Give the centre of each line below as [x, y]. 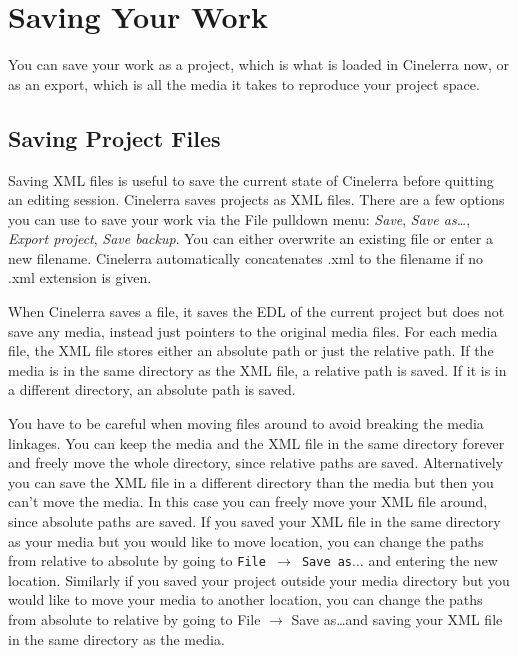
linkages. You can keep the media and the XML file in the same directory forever [256, 442]
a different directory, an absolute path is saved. [152, 389]
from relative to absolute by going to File [137, 560]
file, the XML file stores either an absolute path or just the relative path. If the [251, 350]
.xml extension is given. [80, 277]
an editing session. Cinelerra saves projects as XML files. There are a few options [256, 199]
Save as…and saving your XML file [397, 619]
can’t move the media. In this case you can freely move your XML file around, [248, 501]
